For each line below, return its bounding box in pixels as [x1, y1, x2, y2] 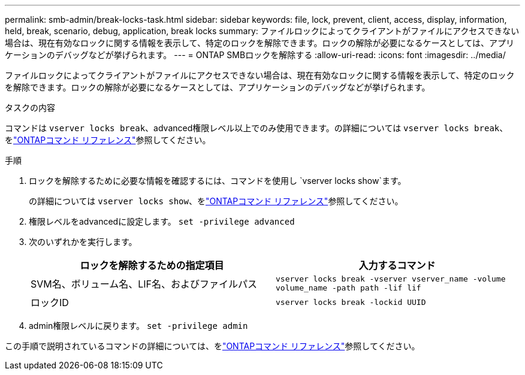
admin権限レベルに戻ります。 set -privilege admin [29, 320, 248, 331]
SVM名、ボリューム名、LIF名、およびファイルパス [31, 278, 258, 290]
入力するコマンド [358, 259, 436, 271]
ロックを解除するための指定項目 [80, 259, 224, 271]
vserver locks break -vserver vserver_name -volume [276, 274, 506, 283]
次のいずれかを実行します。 [29, 237, 137, 247]
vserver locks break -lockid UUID [276, 297, 426, 307]
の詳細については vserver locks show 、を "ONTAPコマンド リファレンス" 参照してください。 [29, 196, 403, 206]
